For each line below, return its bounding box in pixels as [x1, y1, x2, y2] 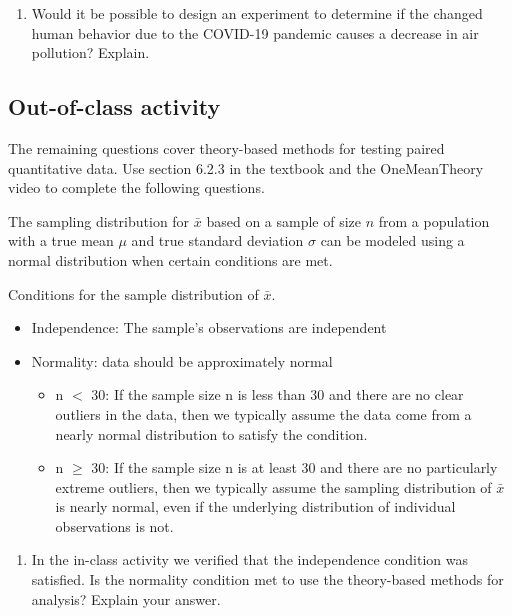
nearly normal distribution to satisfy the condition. [55, 423, 368, 444]
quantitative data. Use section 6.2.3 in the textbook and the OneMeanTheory [8, 157, 484, 178]
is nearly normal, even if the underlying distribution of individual [55, 496, 456, 517]
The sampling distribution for [8, 210, 190, 231]
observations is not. [55, 515, 174, 536]
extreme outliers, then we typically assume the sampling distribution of [55, 476, 492, 497]
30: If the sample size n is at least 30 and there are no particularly [91, 457, 498, 478]
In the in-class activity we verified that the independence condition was [31, 549, 468, 570]
